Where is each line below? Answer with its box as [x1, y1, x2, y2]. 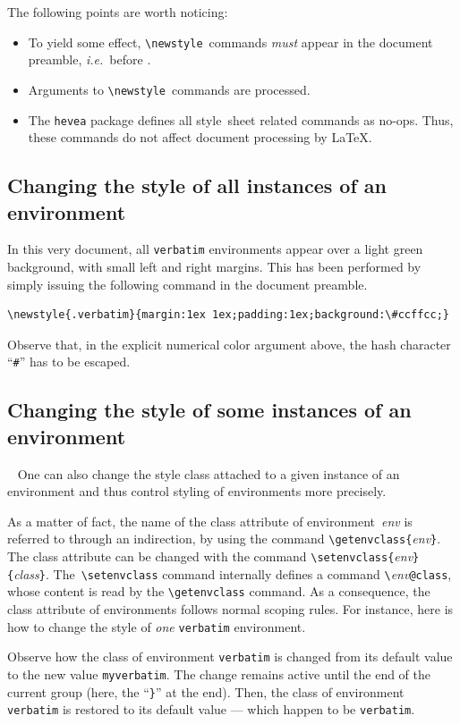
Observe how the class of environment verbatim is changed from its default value [7, 647, 453, 666]
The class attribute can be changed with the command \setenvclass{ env [7, 547, 413, 566]
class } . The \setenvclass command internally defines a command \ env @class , [13, 564, 452, 583]
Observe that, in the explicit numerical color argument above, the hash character [7, 334, 451, 353]
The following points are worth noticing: [7, 3, 228, 21]
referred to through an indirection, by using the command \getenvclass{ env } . [7, 529, 441, 548]
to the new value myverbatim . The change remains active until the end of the [7, 665, 431, 683]
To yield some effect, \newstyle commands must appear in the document [28, 32, 433, 51]
